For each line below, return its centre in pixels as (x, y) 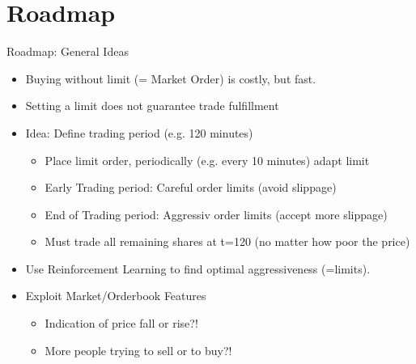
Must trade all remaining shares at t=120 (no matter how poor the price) (227, 241)
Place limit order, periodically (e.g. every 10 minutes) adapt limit (207, 160)
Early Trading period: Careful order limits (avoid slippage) (191, 187)
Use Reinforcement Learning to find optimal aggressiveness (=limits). (198, 268)
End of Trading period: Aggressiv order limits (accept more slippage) (216, 214)
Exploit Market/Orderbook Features (116, 296)
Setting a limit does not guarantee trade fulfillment (152, 106)
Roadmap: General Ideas (68, 51)
